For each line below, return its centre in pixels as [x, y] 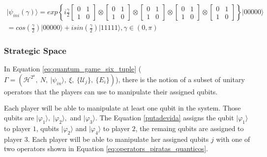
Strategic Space [35, 50]
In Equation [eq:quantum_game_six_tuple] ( [73, 69]
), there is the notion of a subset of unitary [180, 79]
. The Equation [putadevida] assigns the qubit [164, 118]
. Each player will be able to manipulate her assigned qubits [118, 139]
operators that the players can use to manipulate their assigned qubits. [111, 91]
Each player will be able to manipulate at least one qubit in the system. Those [122, 108]
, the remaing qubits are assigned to [190, 128]
